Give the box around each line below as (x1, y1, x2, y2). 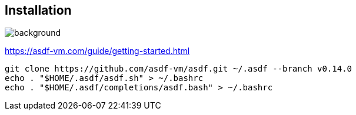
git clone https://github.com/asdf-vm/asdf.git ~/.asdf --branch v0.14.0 (5, 64, 352, 74)
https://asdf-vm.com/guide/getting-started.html (5, 46, 190, 56)
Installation (5, 3, 72, 18)
